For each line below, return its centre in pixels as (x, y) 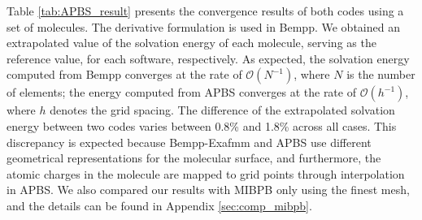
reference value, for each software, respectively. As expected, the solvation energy (208, 58)
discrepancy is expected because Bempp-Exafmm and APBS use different (189, 142)
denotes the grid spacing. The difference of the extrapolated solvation (222, 110)
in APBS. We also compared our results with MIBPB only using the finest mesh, (208, 190)
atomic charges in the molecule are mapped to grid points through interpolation (206, 173)
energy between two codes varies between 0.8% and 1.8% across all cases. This (202, 125)
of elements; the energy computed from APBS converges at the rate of (181, 92)
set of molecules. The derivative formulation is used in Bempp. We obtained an (203, 26)
